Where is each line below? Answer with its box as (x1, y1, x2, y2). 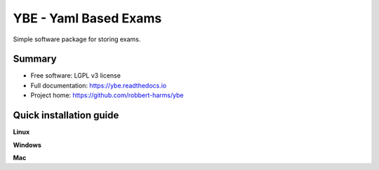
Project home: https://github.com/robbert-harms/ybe (30, 91, 184, 99)
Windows (13, 141, 41, 149)
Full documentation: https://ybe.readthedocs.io (30, 81, 167, 90)
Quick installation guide (13, 109, 119, 122)
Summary (13, 53, 57, 65)
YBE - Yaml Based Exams (13, 10, 162, 26)
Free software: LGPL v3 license (30, 71, 121, 80)
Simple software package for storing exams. (13, 35, 141, 43)
